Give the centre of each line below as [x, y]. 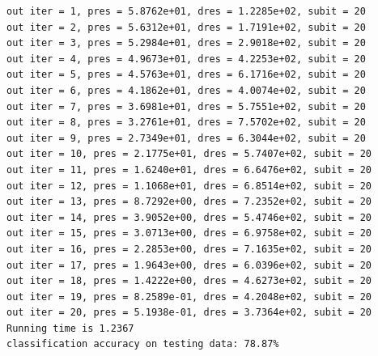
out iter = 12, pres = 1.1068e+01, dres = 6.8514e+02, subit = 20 [189, 186]
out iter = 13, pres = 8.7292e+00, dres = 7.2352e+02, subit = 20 [189, 202]
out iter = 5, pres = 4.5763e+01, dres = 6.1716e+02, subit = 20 [186, 75]
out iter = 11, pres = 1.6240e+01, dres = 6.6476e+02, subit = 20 [189, 170]
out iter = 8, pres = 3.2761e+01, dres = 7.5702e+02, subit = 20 [186, 123]
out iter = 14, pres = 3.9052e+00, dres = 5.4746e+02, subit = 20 [189, 217]
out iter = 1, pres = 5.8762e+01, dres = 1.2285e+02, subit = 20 [186, 11]
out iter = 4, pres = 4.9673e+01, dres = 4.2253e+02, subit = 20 [186, 59]
